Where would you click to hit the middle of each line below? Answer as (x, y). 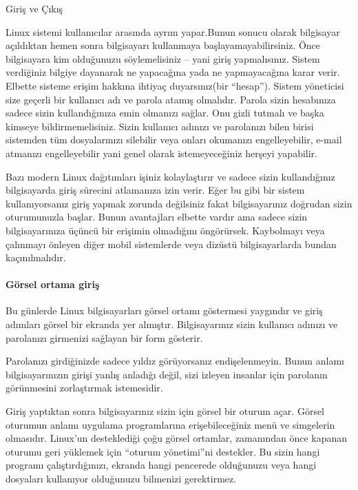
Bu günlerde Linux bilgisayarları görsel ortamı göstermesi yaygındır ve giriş (164, 310)
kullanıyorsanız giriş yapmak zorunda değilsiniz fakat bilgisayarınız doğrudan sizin (179, 203)
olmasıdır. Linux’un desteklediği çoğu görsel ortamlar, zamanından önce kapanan (177, 438)
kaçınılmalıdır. (36, 257)
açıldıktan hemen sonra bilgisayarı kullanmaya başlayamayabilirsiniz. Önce (163, 45)
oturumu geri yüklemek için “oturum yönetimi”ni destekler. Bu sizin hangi (163, 451)
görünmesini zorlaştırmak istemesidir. (84, 388)
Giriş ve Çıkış (34, 8)
